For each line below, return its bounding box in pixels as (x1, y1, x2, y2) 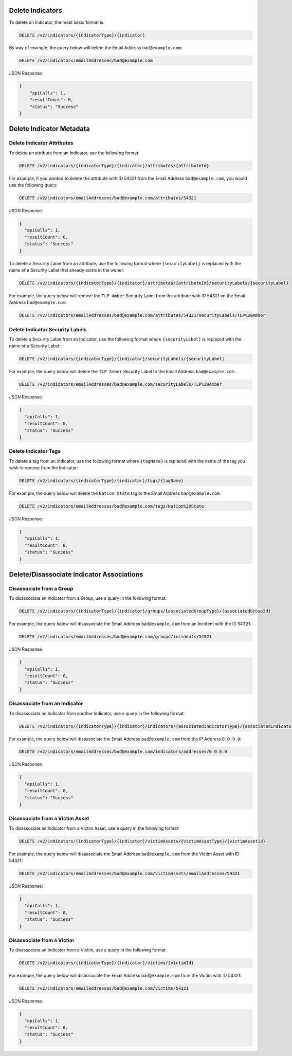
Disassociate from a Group (9, 585, 73, 592)
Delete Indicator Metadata (9, 125, 90, 133)
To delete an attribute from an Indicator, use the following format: (9, 150, 140, 156)
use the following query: (9, 182, 58, 188)
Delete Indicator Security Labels (9, 326, 87, 333)
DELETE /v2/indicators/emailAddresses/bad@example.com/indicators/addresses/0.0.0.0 (19, 749, 227, 754)
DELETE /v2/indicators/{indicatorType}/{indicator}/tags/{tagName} (19, 478, 184, 483)
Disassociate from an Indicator (9, 700, 83, 707)
